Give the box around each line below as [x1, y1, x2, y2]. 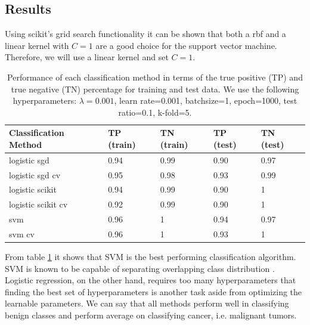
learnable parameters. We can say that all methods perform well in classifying [5, 297, 289, 309]
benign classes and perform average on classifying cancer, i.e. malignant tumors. [5, 309, 297, 321]
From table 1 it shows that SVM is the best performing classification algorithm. [5, 250, 296, 263]
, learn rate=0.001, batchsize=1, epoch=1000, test [114, 94, 297, 107]
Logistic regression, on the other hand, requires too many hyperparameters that [5, 274, 296, 286]
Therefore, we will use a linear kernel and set [5, 51, 169, 63]
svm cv [9, 228, 35, 240]
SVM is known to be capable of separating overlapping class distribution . [5, 262, 275, 274]
